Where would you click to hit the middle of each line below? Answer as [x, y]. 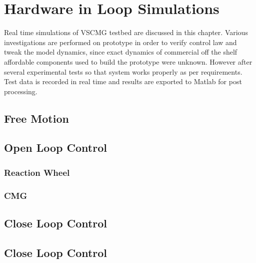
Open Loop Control [55, 148]
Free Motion [36, 118]
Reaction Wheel [37, 172]
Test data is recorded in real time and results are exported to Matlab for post [123, 81]
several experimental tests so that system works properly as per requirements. [123, 71]
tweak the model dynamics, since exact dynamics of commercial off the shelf [121, 52]
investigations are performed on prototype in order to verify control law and [120, 42]
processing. [21, 91]
